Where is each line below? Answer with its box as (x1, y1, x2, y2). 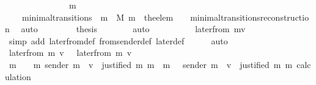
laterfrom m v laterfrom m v (9, 46, 132, 59)
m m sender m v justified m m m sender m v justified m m (9, 58, 293, 70)
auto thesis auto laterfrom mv (21, 22, 246, 35)
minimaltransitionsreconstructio (190, 10, 309, 23)
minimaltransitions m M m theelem (21, 10, 174, 23)
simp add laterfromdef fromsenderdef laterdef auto (9, 34, 228, 47)
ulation (5, 70, 31, 83)
